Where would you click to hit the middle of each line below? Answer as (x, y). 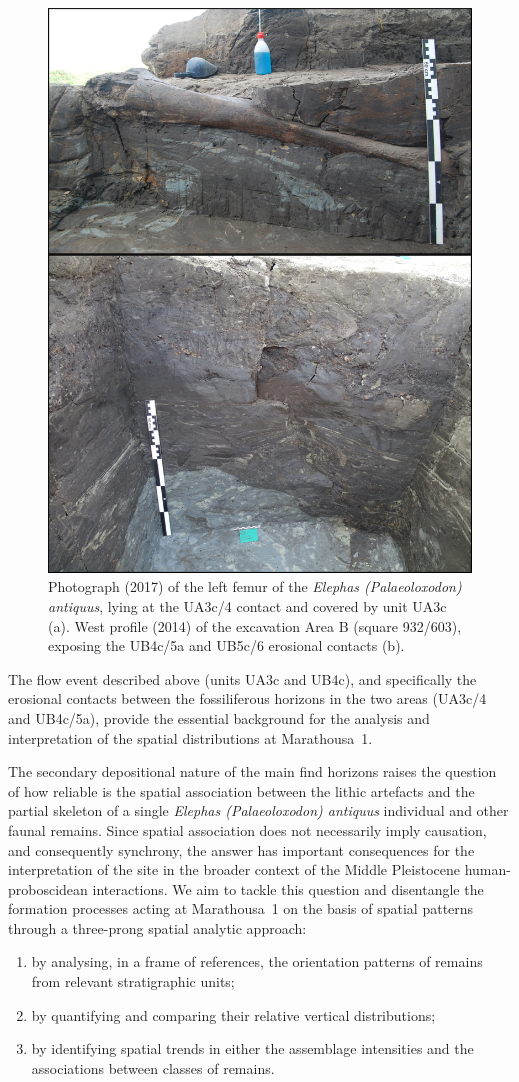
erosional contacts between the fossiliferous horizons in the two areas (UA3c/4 (247, 698)
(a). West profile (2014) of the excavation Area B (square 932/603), (255, 625)
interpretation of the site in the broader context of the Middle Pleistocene (234, 869)
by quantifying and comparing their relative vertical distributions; (233, 1014)
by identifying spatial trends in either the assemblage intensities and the (252, 1048)
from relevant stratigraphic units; (133, 981)
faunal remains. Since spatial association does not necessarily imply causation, (247, 829)
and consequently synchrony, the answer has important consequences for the (241, 849)
